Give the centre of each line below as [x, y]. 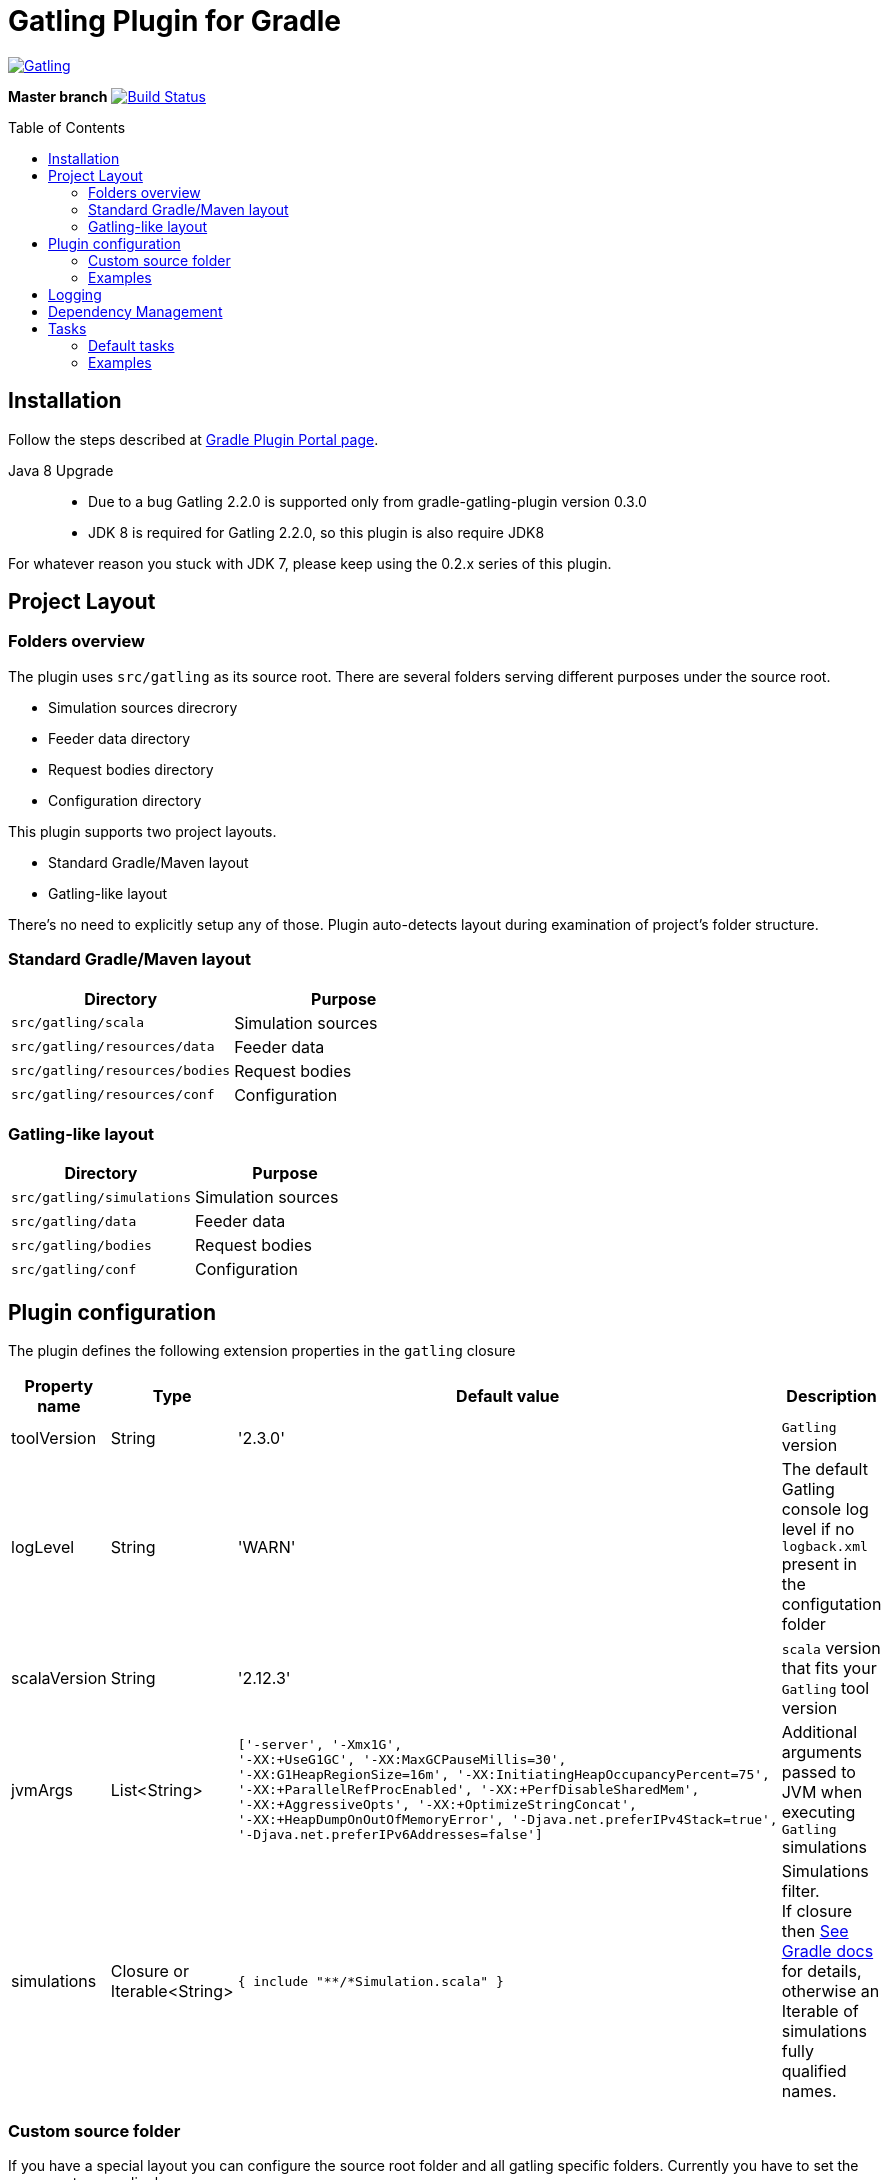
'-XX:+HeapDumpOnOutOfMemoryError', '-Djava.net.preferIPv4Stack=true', [507, 1820]
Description [831, 1396]
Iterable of [820, 2011]
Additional [819, 1732]
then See [815, 1931]
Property [59, 1386]
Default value [508, 1396]
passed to [818, 1772]
